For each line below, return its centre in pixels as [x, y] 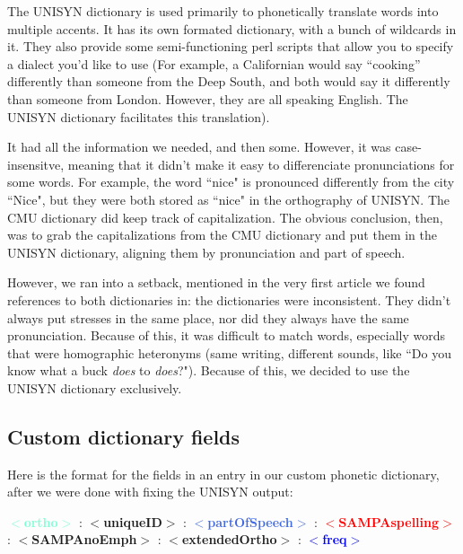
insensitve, [36, 164]
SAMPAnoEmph [84, 539]
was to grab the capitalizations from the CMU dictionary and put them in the [223, 235]
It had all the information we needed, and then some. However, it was [199, 147]
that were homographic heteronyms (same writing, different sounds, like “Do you [229, 352]
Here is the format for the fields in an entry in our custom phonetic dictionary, [223, 474]
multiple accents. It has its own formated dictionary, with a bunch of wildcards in [232, 28]
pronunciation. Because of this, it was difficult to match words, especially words [227, 335]
